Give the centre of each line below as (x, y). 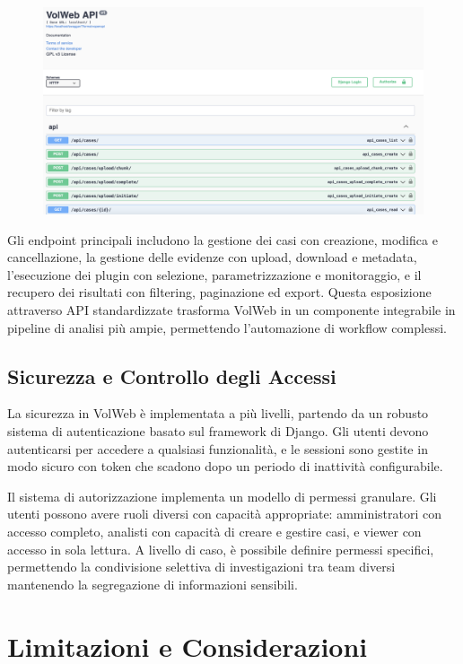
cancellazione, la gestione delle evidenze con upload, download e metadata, (212, 257)
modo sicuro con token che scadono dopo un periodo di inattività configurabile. (225, 466)
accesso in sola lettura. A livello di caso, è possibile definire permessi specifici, (221, 549)
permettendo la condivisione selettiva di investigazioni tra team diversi (201, 567)
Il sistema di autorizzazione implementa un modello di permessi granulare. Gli (222, 496)
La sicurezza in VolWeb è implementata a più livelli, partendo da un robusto (218, 413)
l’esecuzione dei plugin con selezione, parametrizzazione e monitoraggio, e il (214, 274)
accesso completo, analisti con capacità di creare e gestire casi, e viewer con (214, 531)
